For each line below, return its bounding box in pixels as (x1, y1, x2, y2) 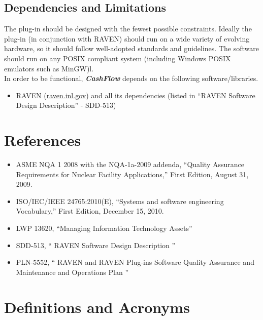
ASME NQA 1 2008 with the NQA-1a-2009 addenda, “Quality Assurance (16, 159, 244, 170)
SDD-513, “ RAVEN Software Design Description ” (16, 239, 176, 250)
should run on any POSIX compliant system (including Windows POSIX (4, 53, 231, 63)
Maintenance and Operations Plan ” (16, 266, 129, 277)
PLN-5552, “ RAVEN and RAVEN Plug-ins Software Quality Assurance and (16, 257, 254, 267)
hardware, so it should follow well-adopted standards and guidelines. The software (4, 43, 259, 54)
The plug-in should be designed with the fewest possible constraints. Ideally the (4, 23, 252, 34)
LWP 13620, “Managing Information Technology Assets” (16, 223, 192, 233)
